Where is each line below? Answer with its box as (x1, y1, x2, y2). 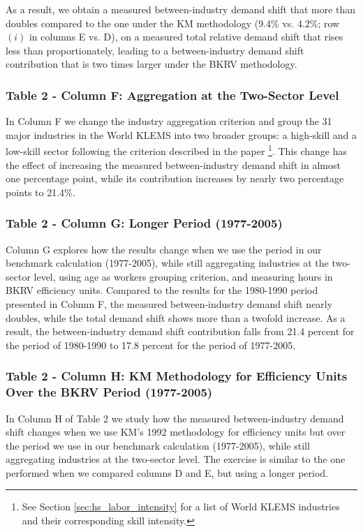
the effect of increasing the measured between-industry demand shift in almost (6, 157, 341, 172)
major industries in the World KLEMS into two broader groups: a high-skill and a (6, 127, 357, 142)
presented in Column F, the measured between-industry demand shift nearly (6, 297, 333, 311)
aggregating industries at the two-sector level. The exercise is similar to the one (6, 452, 346, 466)
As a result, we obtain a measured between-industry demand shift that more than (6, 2, 356, 16)
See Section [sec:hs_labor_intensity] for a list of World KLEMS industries (22, 499, 340, 514)
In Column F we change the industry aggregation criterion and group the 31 (6, 114, 332, 128)
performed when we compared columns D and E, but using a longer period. (6, 465, 328, 480)
